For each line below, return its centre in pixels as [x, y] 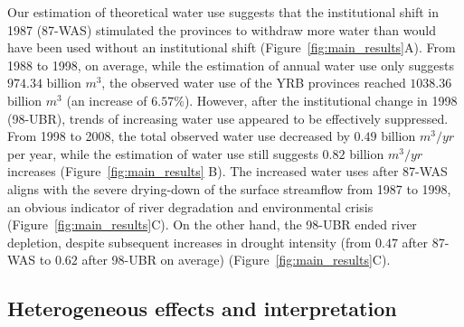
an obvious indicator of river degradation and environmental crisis [190, 206]
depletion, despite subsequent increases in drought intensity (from [189, 242]
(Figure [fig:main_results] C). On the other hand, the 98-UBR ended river [212, 224]
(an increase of [107, 100]
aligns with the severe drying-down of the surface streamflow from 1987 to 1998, [229, 188]
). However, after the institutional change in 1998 [321, 100]
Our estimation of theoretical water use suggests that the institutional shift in [223, 12]
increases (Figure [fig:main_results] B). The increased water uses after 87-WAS [227, 171]
